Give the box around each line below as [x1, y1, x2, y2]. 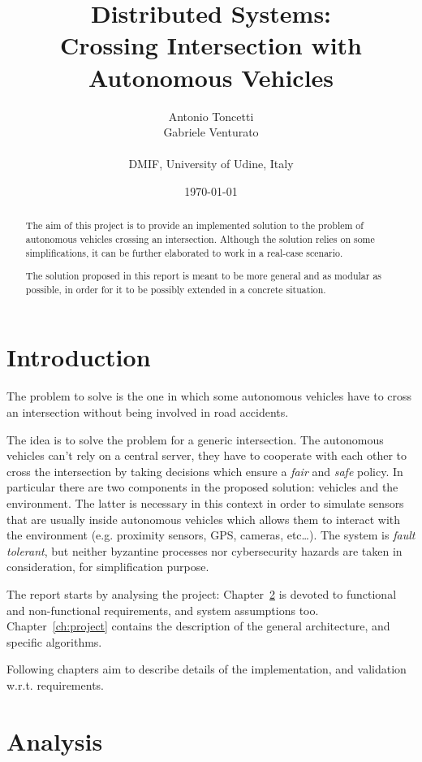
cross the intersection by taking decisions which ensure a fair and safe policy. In [6, 462, 403, 479]
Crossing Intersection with [59, 28, 362, 62]
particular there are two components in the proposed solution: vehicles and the [6, 478, 398, 496]
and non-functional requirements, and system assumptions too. [6, 601, 319, 618]
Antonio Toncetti [168, 107, 254, 124]
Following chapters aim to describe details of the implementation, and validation [6, 660, 407, 678]
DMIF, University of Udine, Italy [128, 155, 294, 172]
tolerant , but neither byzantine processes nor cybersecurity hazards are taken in [6, 542, 403, 559]
